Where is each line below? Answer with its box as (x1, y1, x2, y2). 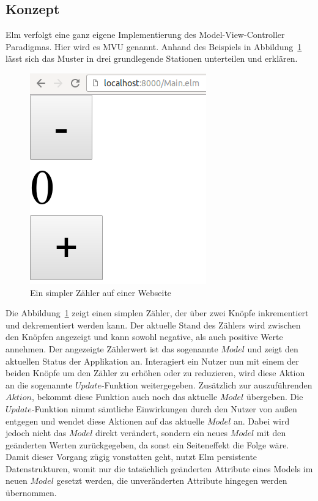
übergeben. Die (246, 390, 303, 403)
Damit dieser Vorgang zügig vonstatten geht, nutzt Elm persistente (6, 450, 257, 463)
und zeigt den (247, 342, 298, 355)
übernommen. (6, 486, 57, 499)
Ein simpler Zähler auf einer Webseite (30, 286, 172, 299)
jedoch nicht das (6, 426, 67, 439)
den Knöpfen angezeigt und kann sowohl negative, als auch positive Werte (6, 330, 283, 343)
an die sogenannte (6, 378, 73, 391)
